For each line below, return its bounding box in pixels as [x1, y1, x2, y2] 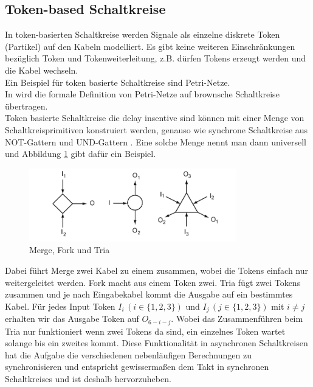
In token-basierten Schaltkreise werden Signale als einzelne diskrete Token [5, 28, 280, 41]
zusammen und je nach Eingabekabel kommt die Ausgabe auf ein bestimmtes [5, 288, 293, 301]
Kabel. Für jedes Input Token [5, 299, 115, 312]
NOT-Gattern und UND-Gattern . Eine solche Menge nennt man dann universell [5, 135, 306, 148]
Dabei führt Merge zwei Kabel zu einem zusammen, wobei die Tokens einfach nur [5, 263, 308, 276]
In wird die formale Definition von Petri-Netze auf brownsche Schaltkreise [5, 88, 280, 100]
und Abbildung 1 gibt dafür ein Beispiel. [5, 147, 156, 160]
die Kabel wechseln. [5, 63, 78, 76]
